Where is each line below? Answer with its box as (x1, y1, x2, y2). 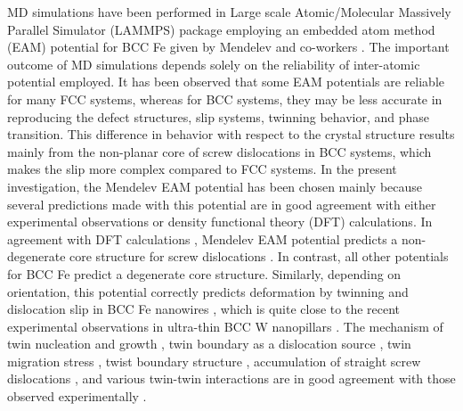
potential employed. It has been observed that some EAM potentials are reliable (7, 72, 444, 91)
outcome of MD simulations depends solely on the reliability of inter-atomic (7, 54, 420, 73)
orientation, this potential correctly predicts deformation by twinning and (7, 282, 409, 300)
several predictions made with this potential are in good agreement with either (7, 194, 436, 213)
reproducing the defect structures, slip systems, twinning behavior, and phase (7, 107, 430, 126)
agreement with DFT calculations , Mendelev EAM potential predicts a (7, 229, 398, 248)
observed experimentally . (7, 387, 147, 406)
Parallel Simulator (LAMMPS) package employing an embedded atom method (7, 20, 435, 38)
